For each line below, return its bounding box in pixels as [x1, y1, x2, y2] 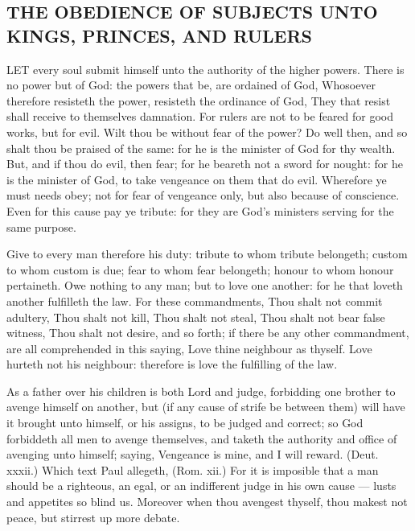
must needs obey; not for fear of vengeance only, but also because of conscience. [6, 187, 400, 204]
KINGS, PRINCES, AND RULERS [6, 23, 312, 47]
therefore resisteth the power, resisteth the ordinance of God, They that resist [6, 92, 391, 109]
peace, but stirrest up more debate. [6, 508, 180, 525]
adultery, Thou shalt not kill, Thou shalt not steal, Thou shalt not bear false [6, 308, 385, 325]
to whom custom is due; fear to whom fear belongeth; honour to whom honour [6, 261, 394, 278]
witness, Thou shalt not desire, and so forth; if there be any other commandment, [6, 324, 409, 341]
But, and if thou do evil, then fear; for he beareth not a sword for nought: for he [6, 155, 403, 172]
